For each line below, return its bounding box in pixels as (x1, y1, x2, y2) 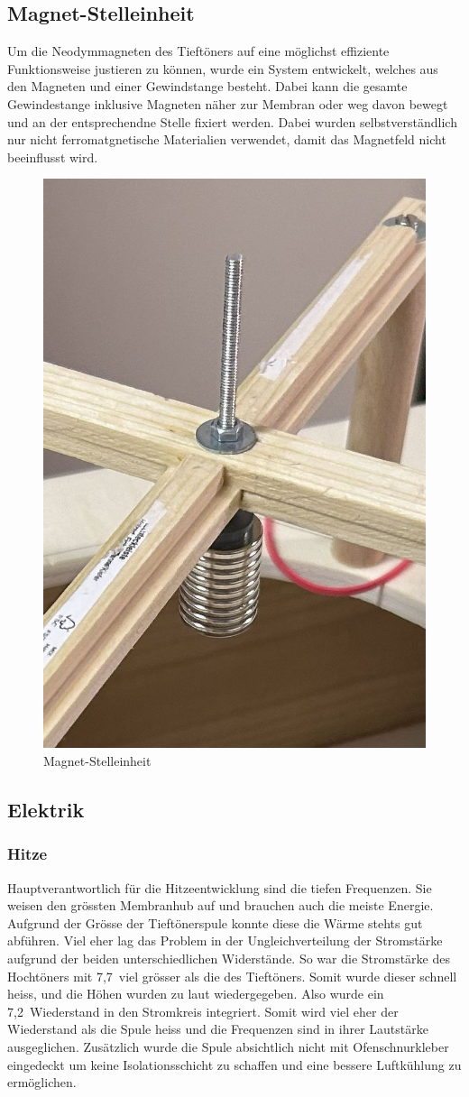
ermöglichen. (7, 1073, 77, 1092)
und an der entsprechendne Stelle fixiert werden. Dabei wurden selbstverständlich (7, 112, 457, 131)
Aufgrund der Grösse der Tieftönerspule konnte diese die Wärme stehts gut (7, 913, 423, 932)
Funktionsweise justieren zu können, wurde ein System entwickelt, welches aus (7, 59, 438, 78)
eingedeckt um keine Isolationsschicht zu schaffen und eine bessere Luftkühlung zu (7, 1055, 462, 1074)
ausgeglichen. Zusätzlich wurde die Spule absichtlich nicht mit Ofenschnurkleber (7, 1037, 449, 1056)
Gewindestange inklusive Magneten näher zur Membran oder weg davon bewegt (7, 94, 448, 113)
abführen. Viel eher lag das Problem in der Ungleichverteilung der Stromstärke (7, 931, 443, 950)
